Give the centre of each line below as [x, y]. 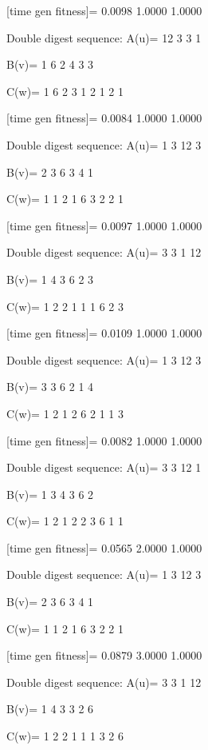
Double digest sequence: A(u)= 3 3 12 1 [104, 467]
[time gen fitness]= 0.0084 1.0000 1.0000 [104, 118]
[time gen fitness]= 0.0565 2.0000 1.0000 [104, 547]
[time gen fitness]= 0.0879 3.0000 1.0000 [104, 655]
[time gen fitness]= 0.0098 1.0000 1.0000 [104, 10]
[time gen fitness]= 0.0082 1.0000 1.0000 [104, 440]
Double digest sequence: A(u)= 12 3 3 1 [104, 37]
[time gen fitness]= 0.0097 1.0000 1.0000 [104, 225]
